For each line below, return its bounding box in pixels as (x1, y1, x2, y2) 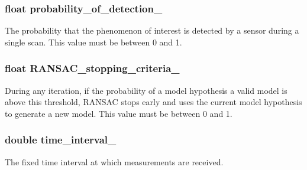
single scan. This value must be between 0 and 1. (5, 35, 182, 48)
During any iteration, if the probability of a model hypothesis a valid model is (5, 84, 287, 96)
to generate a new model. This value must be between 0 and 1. (5, 107, 232, 119)
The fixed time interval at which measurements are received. (5, 155, 224, 168)
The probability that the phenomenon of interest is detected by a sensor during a (5, 24, 299, 37)
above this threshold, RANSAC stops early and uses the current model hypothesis (5, 96, 302, 108)
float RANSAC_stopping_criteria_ (5, 61, 180, 76)
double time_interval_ (5, 132, 117, 147)
